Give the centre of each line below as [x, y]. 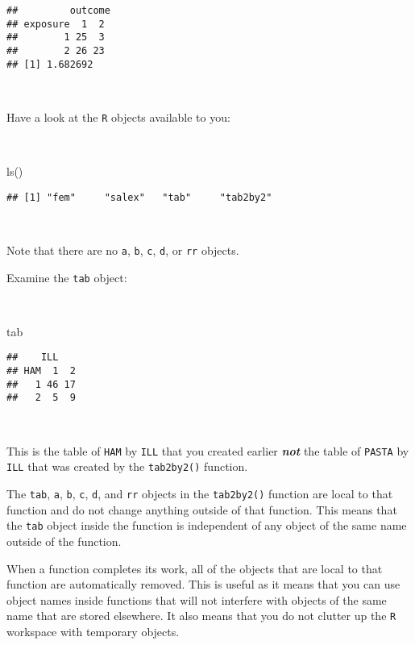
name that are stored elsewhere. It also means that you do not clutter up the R [201, 616]
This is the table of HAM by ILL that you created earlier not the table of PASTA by [208, 450]
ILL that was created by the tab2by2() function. [127, 466]
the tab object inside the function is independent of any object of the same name [207, 525]
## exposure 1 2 [56, 24]
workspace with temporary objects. [93, 631]
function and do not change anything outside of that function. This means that [202, 509]
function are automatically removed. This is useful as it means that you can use [203, 584]
